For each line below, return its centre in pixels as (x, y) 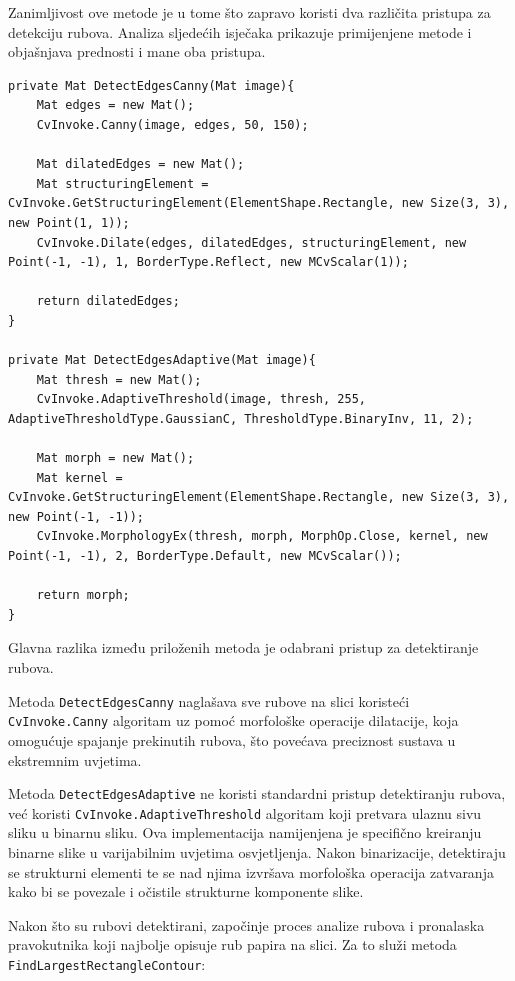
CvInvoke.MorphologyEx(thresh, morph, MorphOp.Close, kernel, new (262, 536)
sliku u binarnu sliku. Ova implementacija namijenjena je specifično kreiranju (245, 832)
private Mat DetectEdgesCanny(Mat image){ (151, 85)
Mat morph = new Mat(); (115, 458)
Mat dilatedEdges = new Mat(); (140, 164)
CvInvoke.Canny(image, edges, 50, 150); (172, 124)
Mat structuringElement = (122, 183)
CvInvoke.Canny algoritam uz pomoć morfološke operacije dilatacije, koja (233, 720)
